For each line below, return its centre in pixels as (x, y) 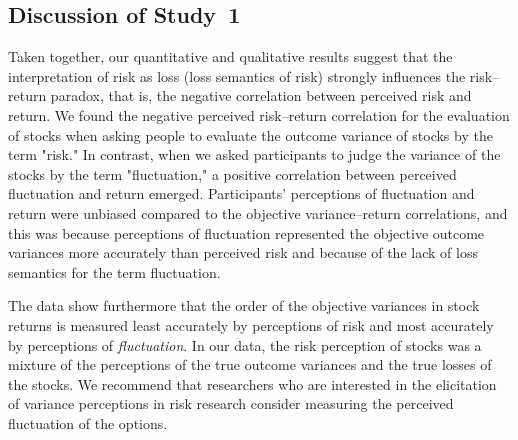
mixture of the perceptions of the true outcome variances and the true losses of (250, 364)
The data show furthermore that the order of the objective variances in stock (244, 305)
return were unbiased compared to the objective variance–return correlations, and (258, 212)
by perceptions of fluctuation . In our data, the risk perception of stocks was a (245, 344)
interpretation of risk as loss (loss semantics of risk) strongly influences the (237, 75)
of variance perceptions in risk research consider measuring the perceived (231, 403)
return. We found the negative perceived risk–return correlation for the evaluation (259, 114)
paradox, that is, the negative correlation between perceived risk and (261, 95)
